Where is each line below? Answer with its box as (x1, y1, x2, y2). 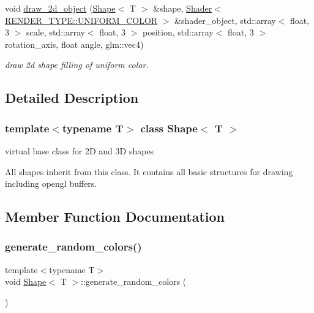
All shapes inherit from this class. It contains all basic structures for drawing (5, 165, 293, 178)
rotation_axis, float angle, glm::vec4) (5, 37, 144, 50)
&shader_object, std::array (174, 13, 276, 26)
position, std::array (142, 26, 214, 39)
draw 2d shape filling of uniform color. (5, 58, 149, 71)
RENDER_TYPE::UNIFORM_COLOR (5, 13, 158, 26)
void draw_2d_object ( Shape (5, 2, 116, 14)
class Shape (140, 120, 198, 135)
